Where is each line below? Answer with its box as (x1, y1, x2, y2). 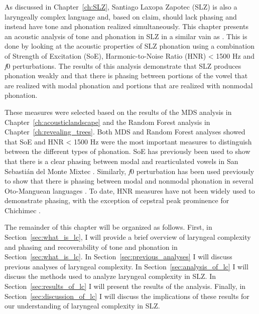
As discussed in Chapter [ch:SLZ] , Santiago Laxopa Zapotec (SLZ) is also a (5, 2, 237, 12)
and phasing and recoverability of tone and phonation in (5, 241, 178, 252)
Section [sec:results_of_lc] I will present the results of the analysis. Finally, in (5, 281, 246, 291)
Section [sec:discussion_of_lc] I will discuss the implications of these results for (5, 290, 249, 301)
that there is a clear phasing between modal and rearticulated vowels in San (5, 155, 238, 166)
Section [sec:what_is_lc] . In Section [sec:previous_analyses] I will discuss (5, 251, 232, 262)
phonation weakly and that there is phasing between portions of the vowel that (5, 70, 248, 81)
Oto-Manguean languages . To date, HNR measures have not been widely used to (5, 185, 255, 196)
